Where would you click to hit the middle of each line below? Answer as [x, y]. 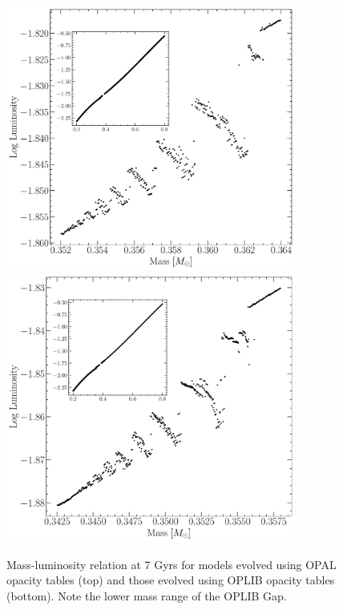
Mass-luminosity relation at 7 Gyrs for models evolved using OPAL [171, 564]
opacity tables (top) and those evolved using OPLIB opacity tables [171, 580]
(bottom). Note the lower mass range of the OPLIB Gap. [147, 595]
